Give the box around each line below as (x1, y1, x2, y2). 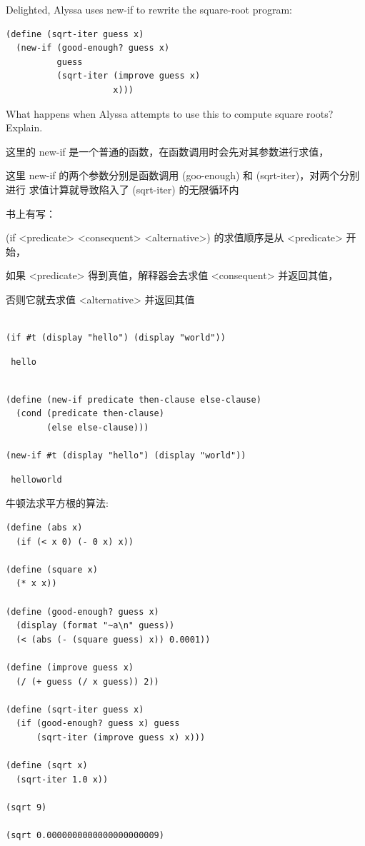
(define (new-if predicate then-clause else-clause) (6, 394, 261, 405)
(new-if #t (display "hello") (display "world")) (6, 450, 246, 461)
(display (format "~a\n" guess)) (16, 620, 175, 631)
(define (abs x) (6, 523, 83, 533)
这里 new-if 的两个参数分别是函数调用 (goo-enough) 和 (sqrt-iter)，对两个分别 (6, 168, 360, 183)
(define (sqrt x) (6, 760, 88, 771)
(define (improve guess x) (6, 662, 134, 673)
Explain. (6, 120, 43, 135)
